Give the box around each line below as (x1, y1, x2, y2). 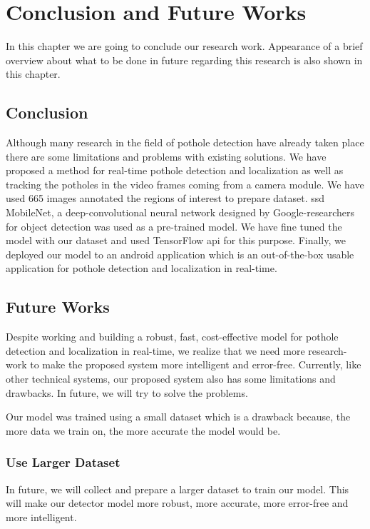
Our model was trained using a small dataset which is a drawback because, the (6, 409, 351, 424)
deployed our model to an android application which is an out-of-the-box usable (6, 246, 354, 261)
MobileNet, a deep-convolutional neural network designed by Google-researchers (6, 205, 354, 220)
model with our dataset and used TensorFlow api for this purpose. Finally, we (6, 233, 346, 248)
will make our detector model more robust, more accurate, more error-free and (6, 495, 349, 510)
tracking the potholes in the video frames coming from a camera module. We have (6, 176, 364, 191)
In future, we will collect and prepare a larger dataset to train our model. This (6, 481, 349, 496)
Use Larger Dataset (6, 453, 120, 471)
